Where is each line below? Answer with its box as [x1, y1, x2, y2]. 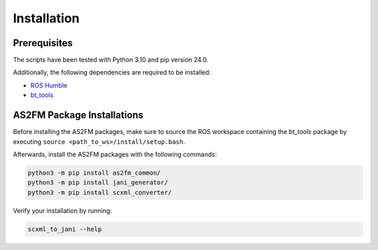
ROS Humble [30, 81, 68, 89]
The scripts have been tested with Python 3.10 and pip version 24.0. [13, 56, 209, 64]
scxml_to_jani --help [27, 225, 102, 233]
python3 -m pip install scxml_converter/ [27, 189, 172, 196]
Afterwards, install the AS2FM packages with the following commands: [13, 150, 217, 159]
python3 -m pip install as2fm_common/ [27, 168, 161, 177]
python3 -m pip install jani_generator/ [27, 179, 168, 186]
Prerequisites [13, 37, 73, 49]
